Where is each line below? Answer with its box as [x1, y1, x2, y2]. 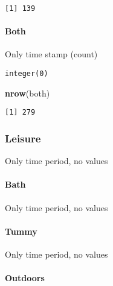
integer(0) [5, 69, 48, 78]
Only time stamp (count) [5, 48, 98, 60]
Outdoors [5, 272, 45, 284]
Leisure [5, 130, 41, 145]
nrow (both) [5, 86, 50, 99]
